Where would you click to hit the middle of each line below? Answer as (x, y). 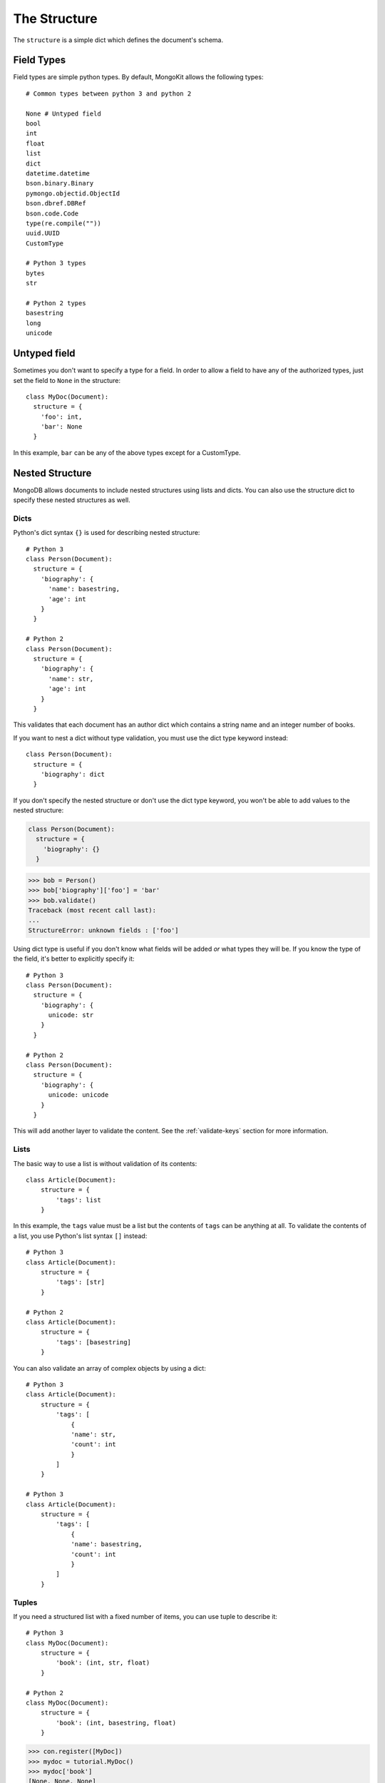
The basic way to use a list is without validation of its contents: (105, 1163)
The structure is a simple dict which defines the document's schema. (118, 40)
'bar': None (61, 427)
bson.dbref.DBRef (56, 204)
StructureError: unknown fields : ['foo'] (103, 930)
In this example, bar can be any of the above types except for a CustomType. (127, 452)
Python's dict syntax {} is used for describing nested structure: (107, 533)
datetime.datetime (58, 173)
